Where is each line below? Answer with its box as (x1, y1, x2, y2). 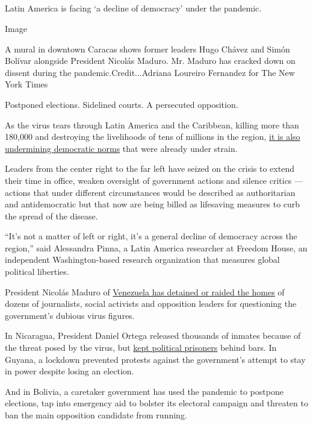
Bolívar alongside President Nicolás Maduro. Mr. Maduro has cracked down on (5, 54, 296, 67)
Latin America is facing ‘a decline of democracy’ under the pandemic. (5, 2, 262, 14)
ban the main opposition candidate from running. (5, 409, 187, 421)
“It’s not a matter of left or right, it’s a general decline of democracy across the (5, 230, 297, 242)
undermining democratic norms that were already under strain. (5, 142, 238, 154)
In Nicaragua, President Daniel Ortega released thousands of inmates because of (5, 329, 301, 342)
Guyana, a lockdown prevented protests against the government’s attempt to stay (5, 353, 306, 365)
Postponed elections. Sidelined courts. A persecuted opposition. (5, 98, 238, 110)
